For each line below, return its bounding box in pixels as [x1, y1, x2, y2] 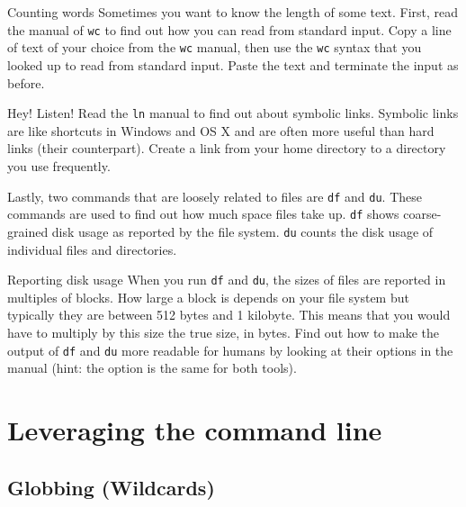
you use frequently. [7, 156, 111, 175]
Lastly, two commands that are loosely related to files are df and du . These [7, 186, 422, 205]
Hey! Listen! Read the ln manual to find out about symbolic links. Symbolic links [7, 104, 459, 122]
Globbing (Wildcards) [7, 473, 215, 501]
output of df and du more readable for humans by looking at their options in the [7, 340, 453, 359]
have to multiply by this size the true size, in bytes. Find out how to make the [7, 322, 440, 341]
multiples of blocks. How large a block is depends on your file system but [7, 287, 409, 306]
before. [7, 73, 45, 92]
